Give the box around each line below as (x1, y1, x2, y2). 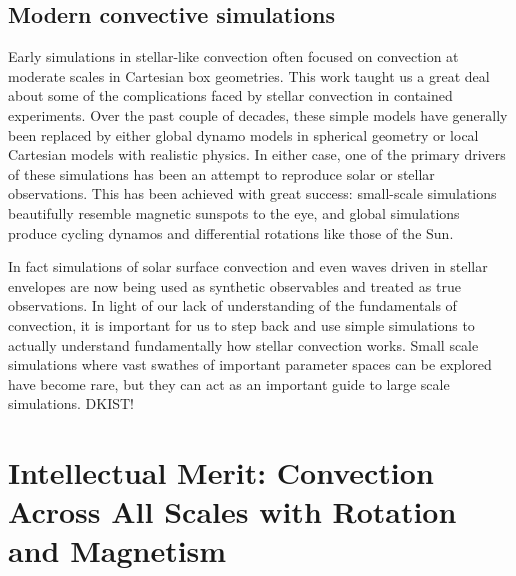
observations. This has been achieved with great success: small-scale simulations (8, 183, 497, 204)
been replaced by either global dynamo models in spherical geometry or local (8, 124, 479, 145)
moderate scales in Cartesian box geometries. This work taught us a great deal (8, 65, 490, 86)
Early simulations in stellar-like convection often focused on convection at (8, 46, 459, 67)
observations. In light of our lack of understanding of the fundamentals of (8, 295, 457, 316)
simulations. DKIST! (8, 393, 134, 414)
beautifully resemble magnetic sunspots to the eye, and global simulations (8, 202, 460, 223)
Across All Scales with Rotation (8, 491, 457, 532)
